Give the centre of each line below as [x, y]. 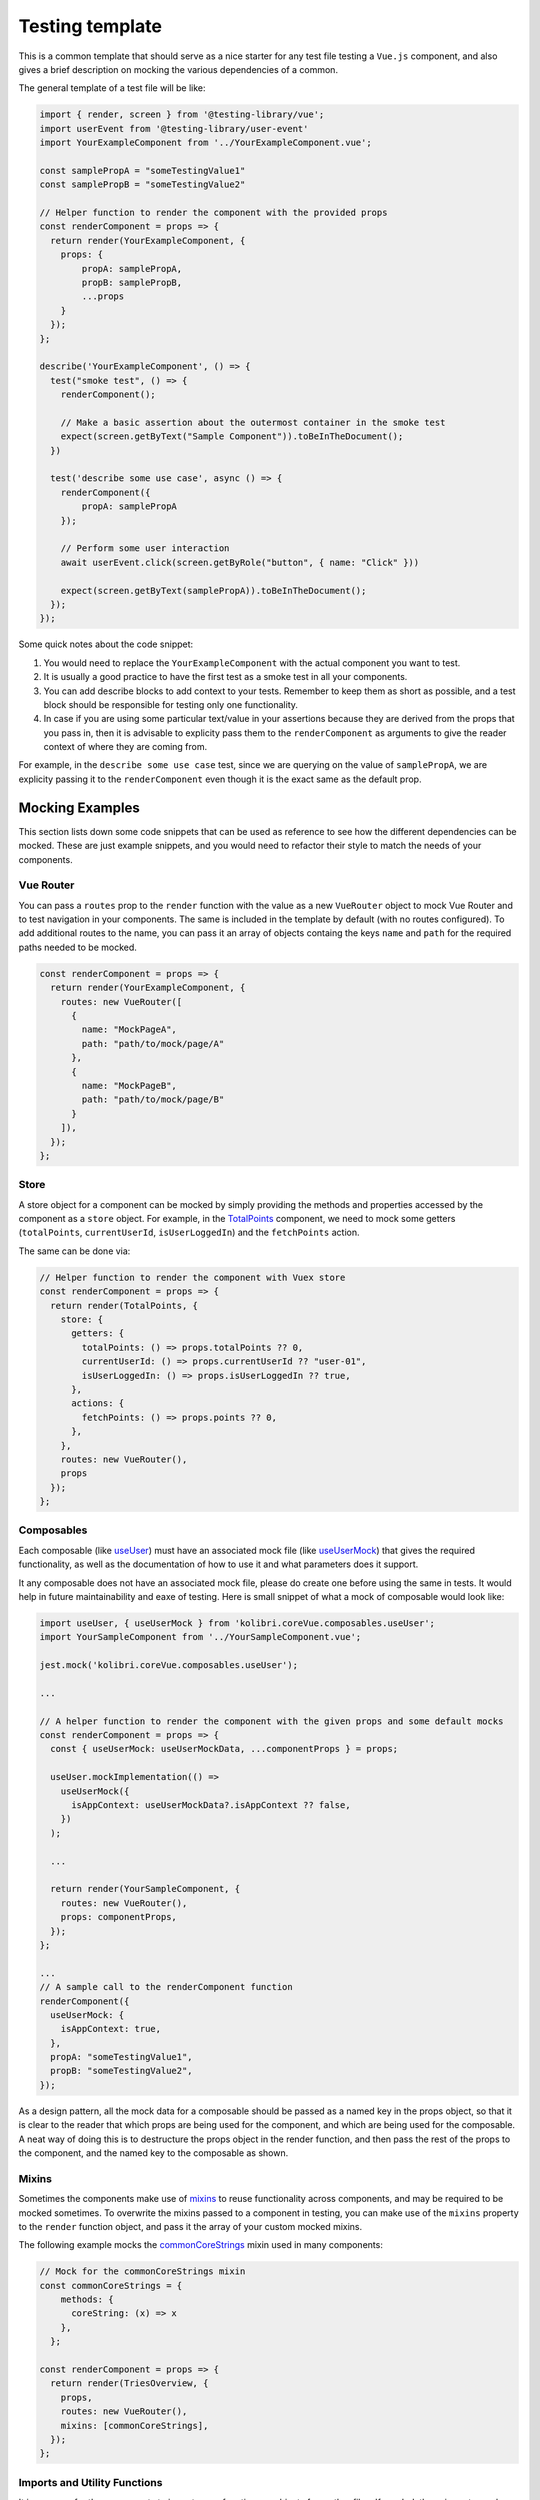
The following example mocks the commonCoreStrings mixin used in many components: [201, 2245]
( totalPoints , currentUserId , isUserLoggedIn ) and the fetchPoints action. [189, 1232]
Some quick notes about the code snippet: [106, 644]
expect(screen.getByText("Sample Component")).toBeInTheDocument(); [232, 436]
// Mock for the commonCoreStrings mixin [142, 2271]
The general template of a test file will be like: [112, 88]
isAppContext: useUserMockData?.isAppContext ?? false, [211, 1805]
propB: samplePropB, [132, 282]
